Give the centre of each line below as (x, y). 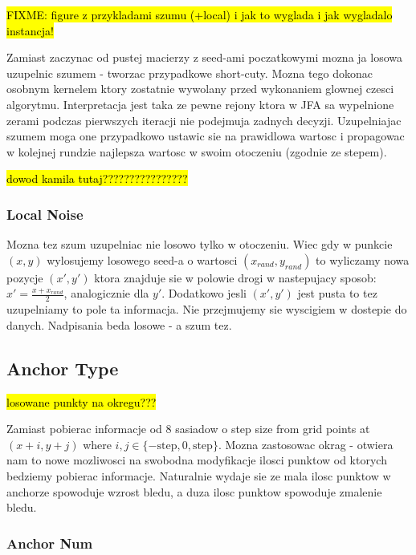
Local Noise (45, 214)
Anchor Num (50, 543)
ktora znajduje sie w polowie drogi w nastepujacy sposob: (235, 277)
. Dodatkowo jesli (204, 293)
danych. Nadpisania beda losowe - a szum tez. (119, 324)
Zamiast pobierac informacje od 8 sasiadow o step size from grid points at (188, 429)
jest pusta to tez (337, 293)
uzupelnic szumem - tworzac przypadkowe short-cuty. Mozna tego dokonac (190, 73)
